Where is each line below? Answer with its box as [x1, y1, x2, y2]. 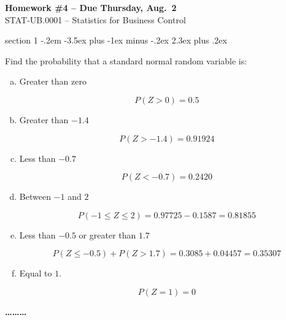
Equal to [19, 267, 52, 280]
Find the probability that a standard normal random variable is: [5, 54, 247, 67]
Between [19, 190, 51, 203]
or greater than [79, 228, 136, 241]
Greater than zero [19, 75, 87, 88]
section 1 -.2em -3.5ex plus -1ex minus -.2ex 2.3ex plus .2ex [5, 34, 227, 47]
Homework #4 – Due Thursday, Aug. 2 [5, 1, 177, 13]
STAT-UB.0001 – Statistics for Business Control [5, 13, 186, 26]
